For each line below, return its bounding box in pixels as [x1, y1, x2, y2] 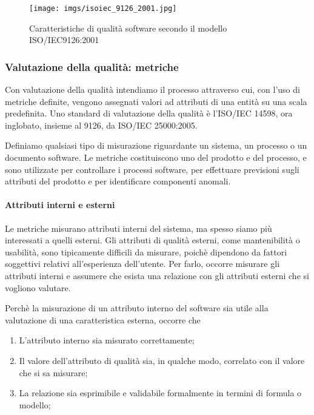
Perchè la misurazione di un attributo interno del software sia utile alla [5, 302, 269, 314]
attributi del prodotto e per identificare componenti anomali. [5, 175, 231, 187]
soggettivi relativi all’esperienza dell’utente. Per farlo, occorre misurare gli [5, 257, 280, 270]
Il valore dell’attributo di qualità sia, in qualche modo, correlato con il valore [19, 354, 305, 366]
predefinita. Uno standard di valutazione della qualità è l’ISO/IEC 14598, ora [5, 107, 293, 120]
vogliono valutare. [5, 281, 71, 294]
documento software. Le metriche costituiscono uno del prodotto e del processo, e [5, 151, 307, 164]
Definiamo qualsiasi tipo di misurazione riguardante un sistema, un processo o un [5, 139, 307, 152]
